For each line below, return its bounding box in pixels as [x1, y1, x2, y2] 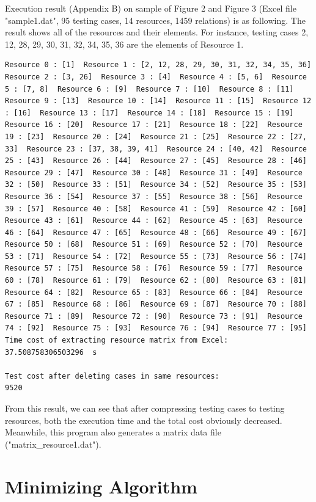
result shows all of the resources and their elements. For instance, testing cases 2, [5, 26, 309, 38]
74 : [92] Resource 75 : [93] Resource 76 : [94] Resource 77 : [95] [5, 324, 307, 333]
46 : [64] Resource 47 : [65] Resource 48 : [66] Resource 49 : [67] [5, 228, 307, 237]
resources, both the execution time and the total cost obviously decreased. [5, 413, 282, 426]
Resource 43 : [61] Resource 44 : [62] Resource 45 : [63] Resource [5, 216, 303, 225]
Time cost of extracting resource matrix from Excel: [5, 336, 229, 345]
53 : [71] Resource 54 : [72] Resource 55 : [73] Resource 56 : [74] [5, 252, 307, 261]
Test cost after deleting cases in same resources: [5, 371, 219, 380]
